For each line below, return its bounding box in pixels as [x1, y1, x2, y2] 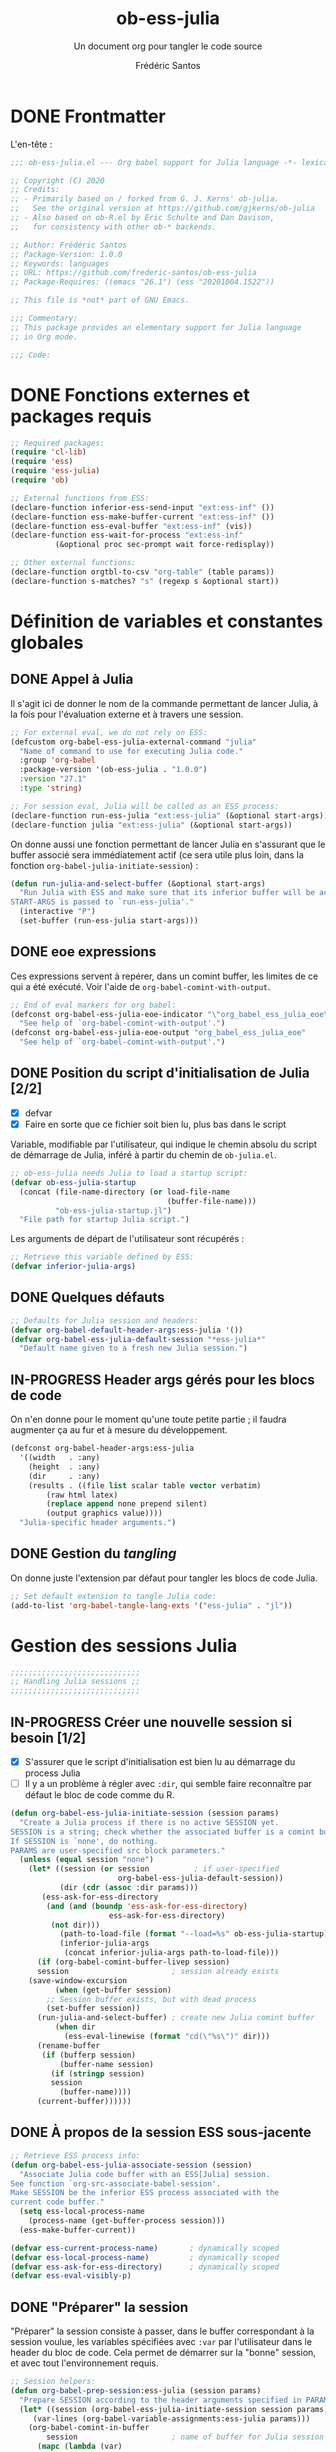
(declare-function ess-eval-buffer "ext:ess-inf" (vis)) [10, 521, 253, 531]
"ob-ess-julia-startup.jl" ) [54, 1205, 172, 1216]
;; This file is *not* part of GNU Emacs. [10, 295, 190, 306]
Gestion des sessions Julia [10, 1634, 238, 1657]
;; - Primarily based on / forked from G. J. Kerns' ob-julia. [10, 194, 280, 204]
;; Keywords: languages [10, 258, 110, 269]
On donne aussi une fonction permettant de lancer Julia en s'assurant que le [10, 838, 326, 850]
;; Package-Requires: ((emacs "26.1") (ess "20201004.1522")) [10, 277, 275, 287]
